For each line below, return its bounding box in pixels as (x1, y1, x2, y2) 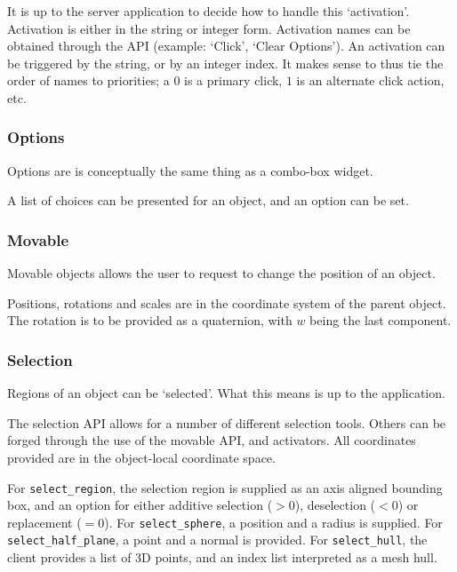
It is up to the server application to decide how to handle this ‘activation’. (7, 2, 410, 20)
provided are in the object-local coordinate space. (7, 448, 276, 466)
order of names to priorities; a (7, 71, 170, 90)
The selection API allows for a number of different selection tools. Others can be (7, 413, 446, 432)
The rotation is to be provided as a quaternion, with (7, 311, 293, 330)
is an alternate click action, (296, 71, 445, 90)
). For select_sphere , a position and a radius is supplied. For (104, 512, 443, 531)
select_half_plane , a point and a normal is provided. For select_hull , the (7, 530, 428, 549)
